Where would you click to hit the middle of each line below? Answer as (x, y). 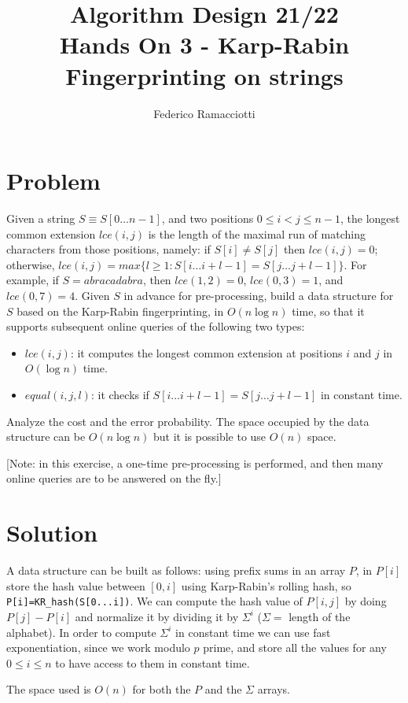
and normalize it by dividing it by (157, 616)
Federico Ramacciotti (204, 113)
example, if (33, 280)
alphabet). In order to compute (81, 632)
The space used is (49, 689)
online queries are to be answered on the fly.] (114, 478)
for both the (162, 689)
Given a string (41, 218)
